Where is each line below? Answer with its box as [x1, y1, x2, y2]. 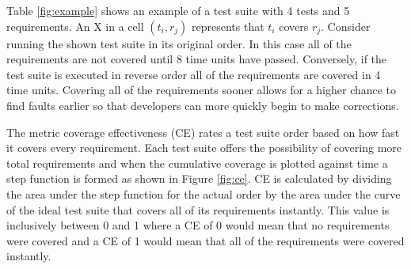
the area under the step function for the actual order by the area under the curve [6, 185, 401, 202]
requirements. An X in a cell [6, 17, 144, 34]
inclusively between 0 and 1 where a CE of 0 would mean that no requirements [6, 217, 390, 233]
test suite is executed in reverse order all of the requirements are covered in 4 [6, 66, 381, 82]
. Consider [321, 17, 371, 34]
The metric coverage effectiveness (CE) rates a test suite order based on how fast [6, 123, 400, 140]
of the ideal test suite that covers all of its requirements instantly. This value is [6, 201, 390, 218]
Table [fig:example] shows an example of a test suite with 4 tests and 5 [6, 2, 350, 18]
